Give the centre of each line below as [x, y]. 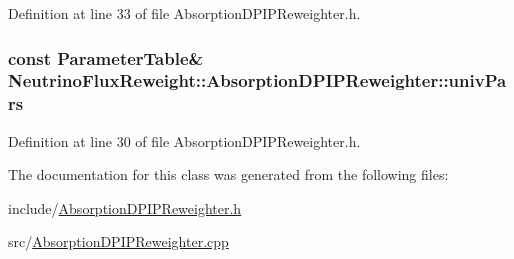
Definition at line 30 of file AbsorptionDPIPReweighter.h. [184, 140]
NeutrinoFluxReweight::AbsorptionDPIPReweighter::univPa [257, 80]
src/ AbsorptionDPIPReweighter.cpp [118, 241]
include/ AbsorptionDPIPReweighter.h [125, 207]
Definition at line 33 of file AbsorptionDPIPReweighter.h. [184, 13]
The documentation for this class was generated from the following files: [228, 174]
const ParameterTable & [106, 57]
